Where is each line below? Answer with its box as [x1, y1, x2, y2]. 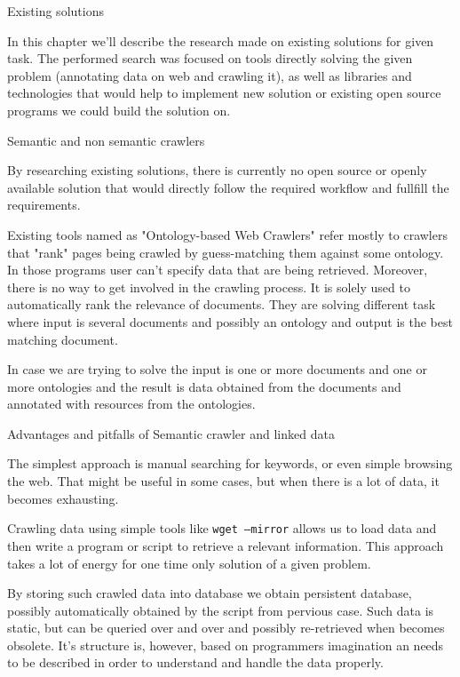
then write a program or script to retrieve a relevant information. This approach [7, 536, 444, 554]
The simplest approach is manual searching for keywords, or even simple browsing [7, 454, 453, 473]
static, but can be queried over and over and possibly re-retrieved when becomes [7, 618, 445, 637]
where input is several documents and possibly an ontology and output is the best [7, 312, 453, 331]
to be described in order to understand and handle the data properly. [7, 653, 384, 672]
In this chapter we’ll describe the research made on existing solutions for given [7, 31, 434, 50]
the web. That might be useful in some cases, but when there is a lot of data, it [7, 472, 440, 490]
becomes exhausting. [7, 489, 119, 507]
